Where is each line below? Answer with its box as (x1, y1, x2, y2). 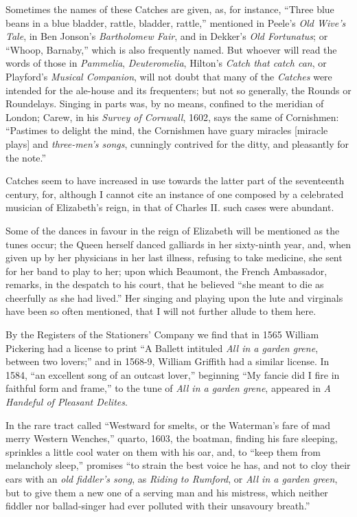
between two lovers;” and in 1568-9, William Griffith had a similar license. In (5, 354, 330, 368)
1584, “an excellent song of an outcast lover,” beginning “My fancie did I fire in (5, 367, 340, 382)
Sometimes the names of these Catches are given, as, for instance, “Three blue (5, 2, 334, 16)
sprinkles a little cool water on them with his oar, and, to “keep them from (5, 444, 321, 459)
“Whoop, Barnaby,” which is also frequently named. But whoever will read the (5, 42, 337, 56)
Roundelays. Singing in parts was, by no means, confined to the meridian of (5, 96, 324, 111)
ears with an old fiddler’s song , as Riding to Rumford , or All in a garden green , (5, 472, 338, 485)
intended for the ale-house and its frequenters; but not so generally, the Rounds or (5, 82, 352, 97)
